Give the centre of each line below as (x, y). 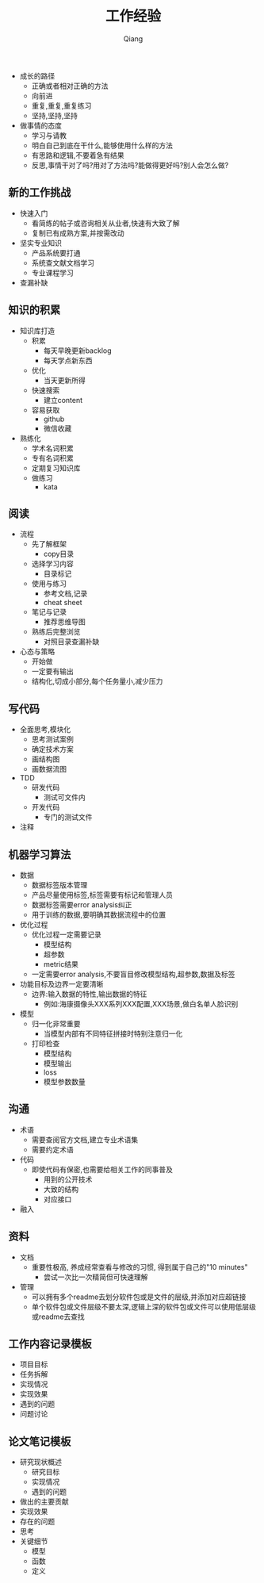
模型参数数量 (64, 1082)
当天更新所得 (64, 380)
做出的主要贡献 (44, 1502)
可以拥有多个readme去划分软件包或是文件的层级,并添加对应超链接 (139, 1297)
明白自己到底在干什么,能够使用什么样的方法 (102, 145)
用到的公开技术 (68, 1179)
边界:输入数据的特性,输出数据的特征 (89, 994)
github (54, 419)
